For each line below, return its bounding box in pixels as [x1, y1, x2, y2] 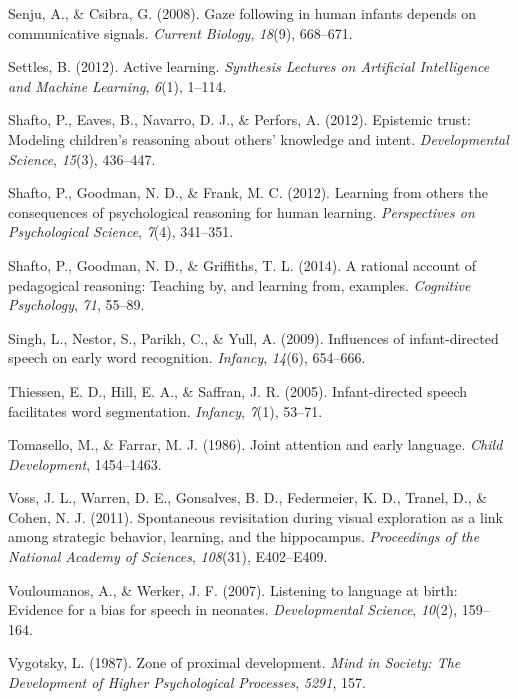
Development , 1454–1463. [8, 453, 162, 474]
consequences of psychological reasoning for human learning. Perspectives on [8, 201, 475, 222]
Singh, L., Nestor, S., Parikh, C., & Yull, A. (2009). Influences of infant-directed [8, 327, 499, 348]
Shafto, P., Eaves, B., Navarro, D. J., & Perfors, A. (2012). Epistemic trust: [8, 109, 471, 130]
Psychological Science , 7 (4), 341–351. [8, 221, 234, 242]
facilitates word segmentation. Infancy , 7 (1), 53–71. [8, 400, 323, 421]
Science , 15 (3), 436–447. [8, 148, 156, 169]
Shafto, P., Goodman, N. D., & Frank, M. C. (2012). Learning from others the [8, 182, 488, 203]
